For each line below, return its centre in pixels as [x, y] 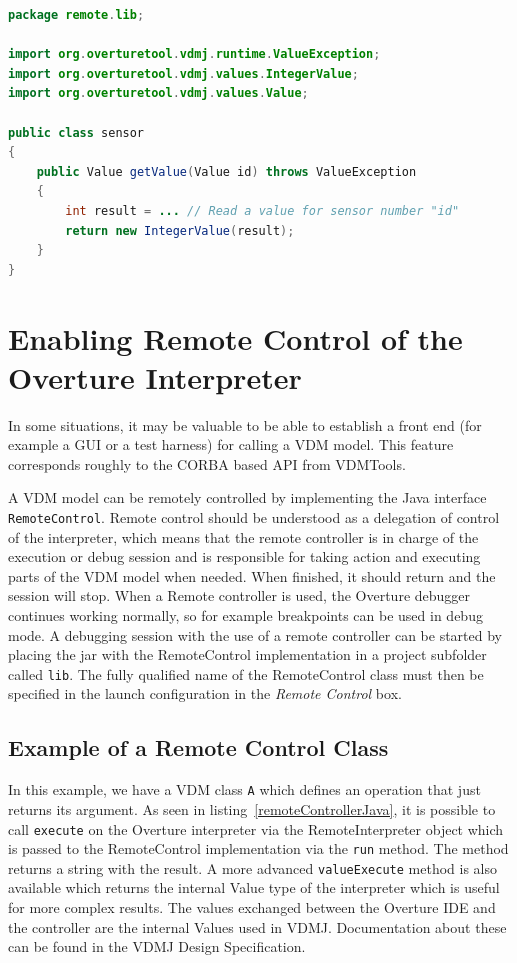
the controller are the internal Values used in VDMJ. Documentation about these [257, 926]
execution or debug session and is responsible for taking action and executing [244, 556]
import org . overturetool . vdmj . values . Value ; [158, 93]
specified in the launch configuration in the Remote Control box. [205, 693]
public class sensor [76, 132]
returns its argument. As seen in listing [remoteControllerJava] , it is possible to [252, 808]
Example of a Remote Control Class [198, 747]
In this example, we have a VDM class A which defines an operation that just [244, 789]
